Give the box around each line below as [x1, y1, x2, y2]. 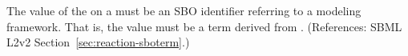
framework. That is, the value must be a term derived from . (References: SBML [6, 18, 402, 34]
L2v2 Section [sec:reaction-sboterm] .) [6, 34, 190, 50]
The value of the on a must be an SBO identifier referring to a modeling [6, 2, 362, 18]
